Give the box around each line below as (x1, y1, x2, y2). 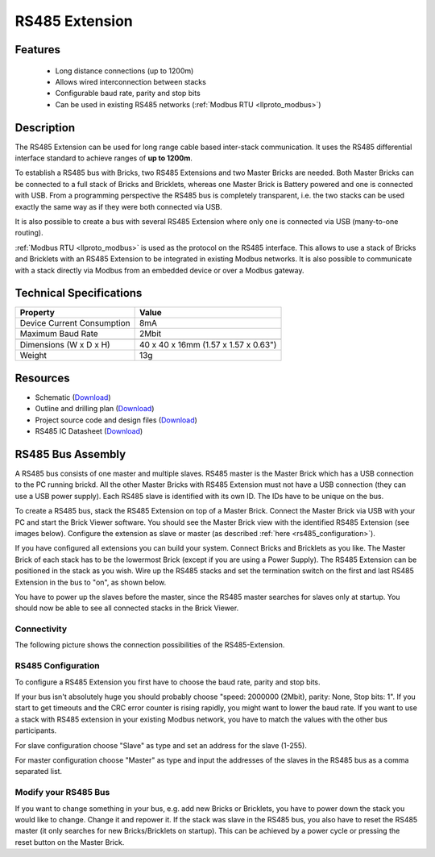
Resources (14, 371, 70, 385)
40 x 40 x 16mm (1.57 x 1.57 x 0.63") (139, 339, 277, 351)
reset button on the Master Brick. (14, 837, 125, 847)
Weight (19, 350, 48, 361)
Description (14, 121, 76, 135)
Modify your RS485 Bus (14, 787, 110, 798)
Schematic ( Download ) (35, 392, 112, 402)
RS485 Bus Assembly (14, 447, 126, 461)
